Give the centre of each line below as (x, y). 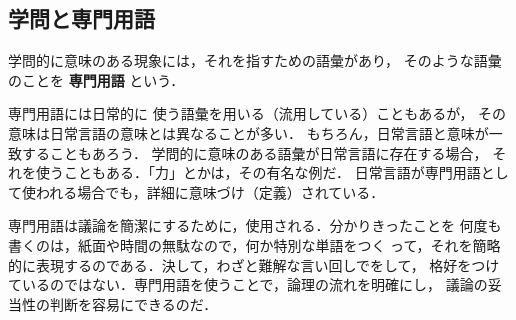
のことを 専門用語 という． (96, 79)
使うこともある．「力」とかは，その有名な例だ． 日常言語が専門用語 (258, 172)
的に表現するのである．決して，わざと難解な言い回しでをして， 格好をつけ (254, 264)
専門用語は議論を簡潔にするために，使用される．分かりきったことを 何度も (255, 225)
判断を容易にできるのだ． (133, 303)
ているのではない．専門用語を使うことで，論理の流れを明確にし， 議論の (248, 284)
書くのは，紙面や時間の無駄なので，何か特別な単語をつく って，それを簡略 (254, 244)
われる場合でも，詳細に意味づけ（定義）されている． (210, 191)
